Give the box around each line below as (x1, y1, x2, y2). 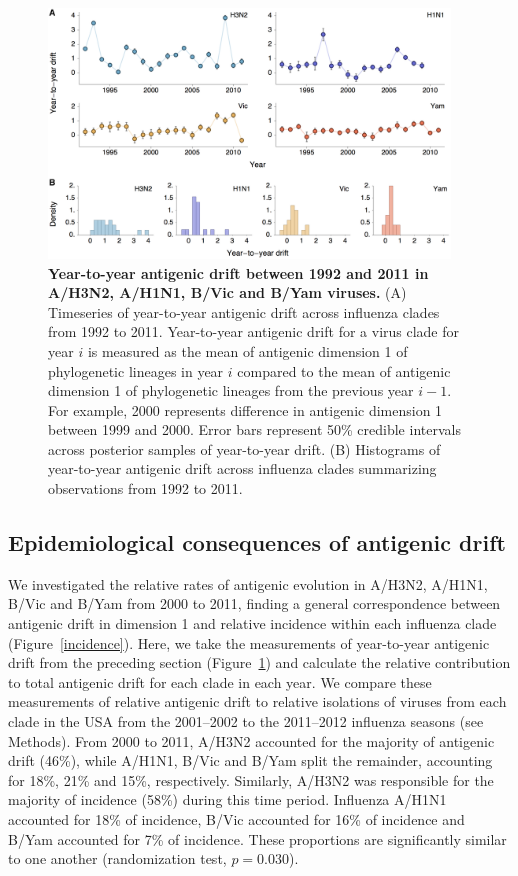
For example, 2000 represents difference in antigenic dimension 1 (48, 399, 443, 420)
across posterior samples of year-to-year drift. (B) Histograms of (48, 438, 441, 459)
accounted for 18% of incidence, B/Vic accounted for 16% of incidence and (8, 809, 465, 829)
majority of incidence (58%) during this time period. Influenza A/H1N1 (8, 789, 447, 810)
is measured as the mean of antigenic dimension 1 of (87, 340, 408, 361)
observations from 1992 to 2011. (48, 478, 243, 499)
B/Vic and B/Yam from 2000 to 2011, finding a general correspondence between (8, 593, 501, 614)
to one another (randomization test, (8, 848, 227, 869)
